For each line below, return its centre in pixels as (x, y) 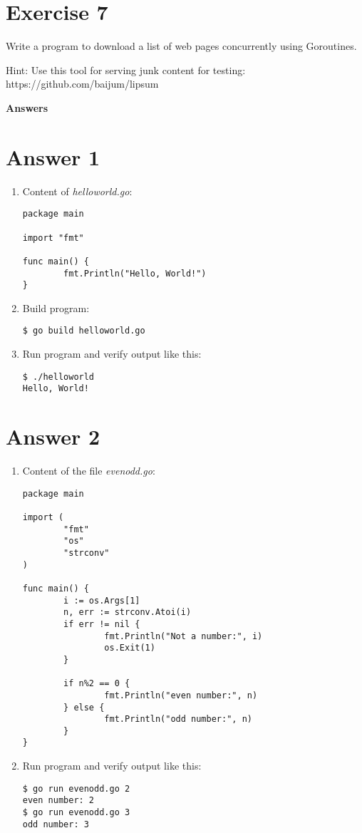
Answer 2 (53, 436)
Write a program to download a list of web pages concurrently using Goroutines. (181, 46)
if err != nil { (102, 624)
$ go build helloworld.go (84, 331)
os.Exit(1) (130, 648)
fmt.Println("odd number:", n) (178, 719)
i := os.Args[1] (102, 600)
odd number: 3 (56, 824)
